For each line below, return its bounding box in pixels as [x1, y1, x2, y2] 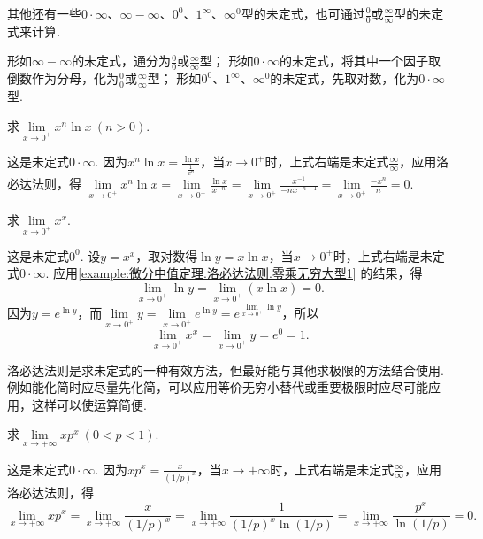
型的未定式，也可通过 [241, 4, 365, 22]
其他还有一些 [7, 4, 81, 22]
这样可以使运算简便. [31, 395, 147, 413]
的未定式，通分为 [72, 51, 172, 70]
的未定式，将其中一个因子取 [280, 51, 441, 70]
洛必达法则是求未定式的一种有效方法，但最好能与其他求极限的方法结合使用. [7, 360, 444, 379]
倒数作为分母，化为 [7, 69, 119, 88]
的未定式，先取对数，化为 [270, 69, 419, 88]
